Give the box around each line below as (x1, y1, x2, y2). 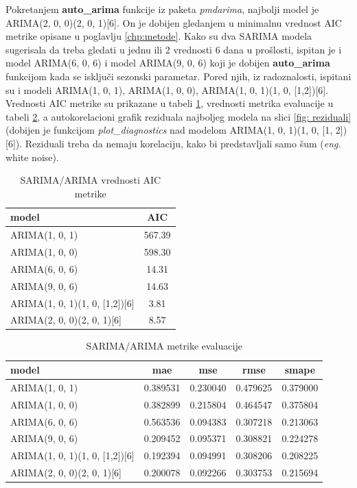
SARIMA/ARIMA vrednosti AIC (20, 173, 161, 187)
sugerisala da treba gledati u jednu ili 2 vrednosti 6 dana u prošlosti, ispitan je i (5, 42, 342, 56)
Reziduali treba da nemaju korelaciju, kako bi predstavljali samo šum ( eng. (25, 136, 341, 150)
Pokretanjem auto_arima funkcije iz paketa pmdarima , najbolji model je (5, 2, 319, 16)
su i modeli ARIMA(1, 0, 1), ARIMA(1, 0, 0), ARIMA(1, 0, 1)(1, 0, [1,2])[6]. (5, 82, 329, 97)
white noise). (5, 149, 59, 164)
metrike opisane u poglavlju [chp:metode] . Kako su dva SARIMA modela (5, 29, 312, 43)
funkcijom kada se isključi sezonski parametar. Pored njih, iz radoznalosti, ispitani (5, 69, 352, 83)
